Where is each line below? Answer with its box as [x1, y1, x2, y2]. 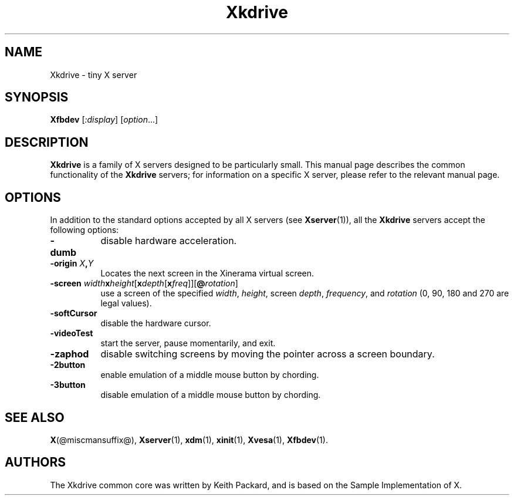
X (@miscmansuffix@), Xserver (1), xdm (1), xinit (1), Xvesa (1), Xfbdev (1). [50, 434, 328, 445]
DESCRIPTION [5, 134, 89, 150]
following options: [50, 225, 119, 235]
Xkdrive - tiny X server [50, 69, 137, 80]
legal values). [100, 298, 152, 309]
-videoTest [50, 328, 93, 339]
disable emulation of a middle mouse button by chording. [100, 390, 321, 400]
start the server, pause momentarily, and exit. [100, 338, 276, 349]
